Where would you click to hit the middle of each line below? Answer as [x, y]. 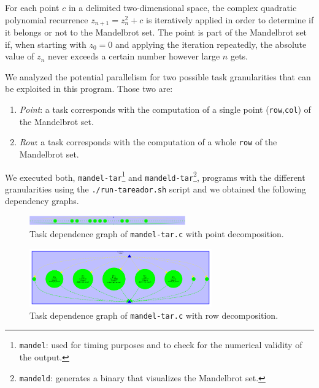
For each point [32, 7]
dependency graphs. [42, 201]
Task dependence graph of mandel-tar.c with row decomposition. [154, 315]
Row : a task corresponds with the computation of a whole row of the [148, 142]
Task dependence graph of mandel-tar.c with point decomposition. [157, 234]
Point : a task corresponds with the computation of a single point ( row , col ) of [165, 109]
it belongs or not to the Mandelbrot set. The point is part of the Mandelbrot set [156, 32]
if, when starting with [46, 44]
